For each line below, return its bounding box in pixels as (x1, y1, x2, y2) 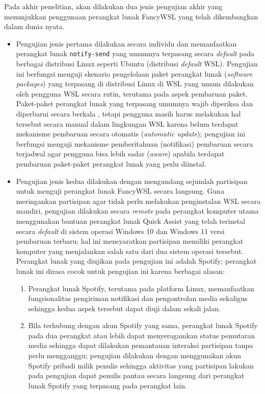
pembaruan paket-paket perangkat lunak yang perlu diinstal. (16, 158, 206, 169)
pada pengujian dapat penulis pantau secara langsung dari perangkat (28, 370, 245, 381)
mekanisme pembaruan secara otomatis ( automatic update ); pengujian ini (16, 128, 246, 139)
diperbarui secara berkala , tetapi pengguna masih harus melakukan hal (16, 108, 241, 119)
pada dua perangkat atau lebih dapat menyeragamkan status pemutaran (28, 330, 255, 340)
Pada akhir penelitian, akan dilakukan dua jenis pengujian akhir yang (4, 1, 223, 11)
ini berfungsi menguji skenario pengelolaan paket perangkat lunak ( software (16, 68, 253, 79)
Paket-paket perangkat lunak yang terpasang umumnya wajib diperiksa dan (16, 98, 253, 109)
